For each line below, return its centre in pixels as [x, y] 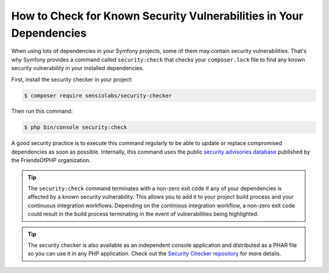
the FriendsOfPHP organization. [51, 160]
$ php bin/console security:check [76, 127]
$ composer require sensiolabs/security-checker [98, 95]
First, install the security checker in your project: [72, 79]
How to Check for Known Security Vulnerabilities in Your [157, 16]
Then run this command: [42, 111]
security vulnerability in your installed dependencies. [78, 68]
